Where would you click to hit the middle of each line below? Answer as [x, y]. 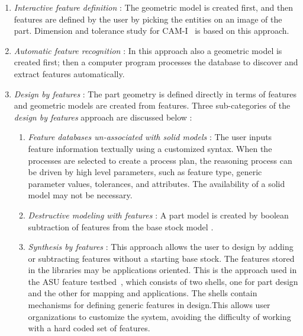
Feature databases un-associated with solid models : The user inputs [150, 137]
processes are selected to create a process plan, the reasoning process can [160, 160]
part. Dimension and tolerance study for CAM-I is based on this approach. [151, 31]
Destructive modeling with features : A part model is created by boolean [158, 215]
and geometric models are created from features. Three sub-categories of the [152, 105]
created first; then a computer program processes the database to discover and [156, 62]
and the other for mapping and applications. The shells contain [143, 293]
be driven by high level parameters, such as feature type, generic [145, 172]
